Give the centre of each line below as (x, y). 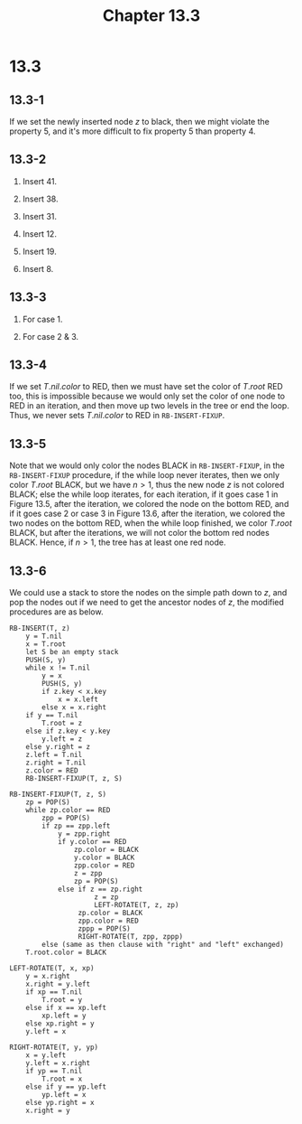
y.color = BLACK (104, 858)
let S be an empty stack (72, 652)
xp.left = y (64, 1016)
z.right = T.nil (56, 763)
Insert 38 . (40, 199)
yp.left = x (64, 1095)
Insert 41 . (39, 181)
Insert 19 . (39, 251)
